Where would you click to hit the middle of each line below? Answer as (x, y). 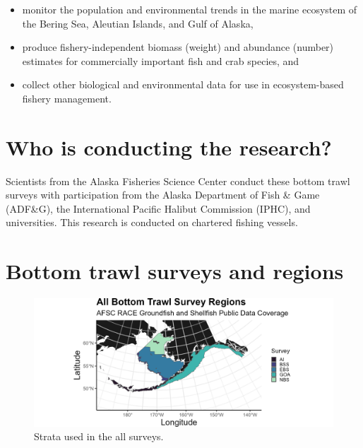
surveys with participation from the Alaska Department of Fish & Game (163, 195)
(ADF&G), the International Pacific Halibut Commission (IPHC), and (158, 208)
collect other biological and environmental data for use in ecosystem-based (183, 84)
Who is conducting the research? (169, 147)
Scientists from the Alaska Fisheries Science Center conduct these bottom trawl (178, 181)
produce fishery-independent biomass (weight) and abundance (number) (178, 47)
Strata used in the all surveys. (99, 436)
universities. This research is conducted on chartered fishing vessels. (152, 222)
